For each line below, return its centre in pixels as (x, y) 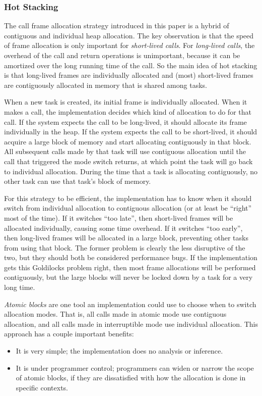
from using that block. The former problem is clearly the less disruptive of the (125, 247)
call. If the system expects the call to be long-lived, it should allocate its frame (125, 121)
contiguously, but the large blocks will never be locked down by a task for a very (128, 277)
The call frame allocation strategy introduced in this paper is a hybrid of (117, 26)
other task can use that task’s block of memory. (78, 181)
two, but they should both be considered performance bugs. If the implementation (131, 257)
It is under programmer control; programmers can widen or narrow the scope (135, 367)
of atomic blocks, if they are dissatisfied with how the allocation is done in (131, 378)
